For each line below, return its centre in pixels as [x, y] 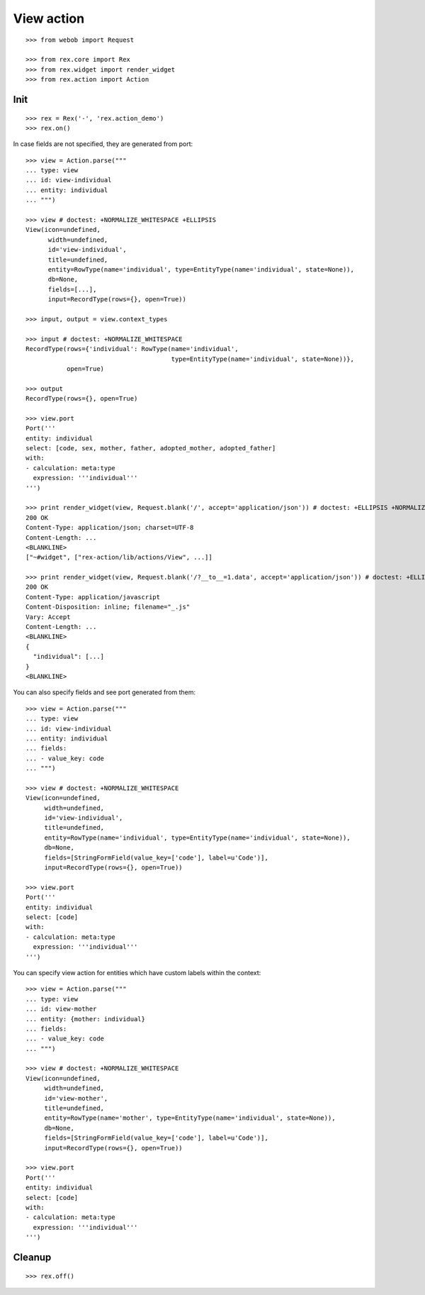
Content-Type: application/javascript [93, 597]
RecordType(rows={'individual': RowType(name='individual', [132, 349]
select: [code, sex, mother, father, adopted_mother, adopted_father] [151, 448]
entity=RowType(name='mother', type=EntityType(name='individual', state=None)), [190, 1118]
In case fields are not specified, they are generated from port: [103, 144]
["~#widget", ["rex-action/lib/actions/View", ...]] [119, 557]
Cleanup [32, 1257]
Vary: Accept [48, 617]
